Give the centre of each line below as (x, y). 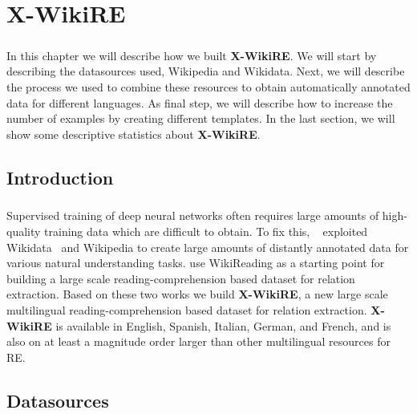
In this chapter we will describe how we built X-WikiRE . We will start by (192, 55)
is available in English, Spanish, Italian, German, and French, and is (223, 325)
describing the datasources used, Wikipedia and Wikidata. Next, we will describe (206, 71)
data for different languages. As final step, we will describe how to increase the (200, 102)
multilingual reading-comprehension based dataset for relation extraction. (187, 310)
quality (24, 231)
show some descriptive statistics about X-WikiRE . (134, 134)
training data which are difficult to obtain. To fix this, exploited (206, 231)
